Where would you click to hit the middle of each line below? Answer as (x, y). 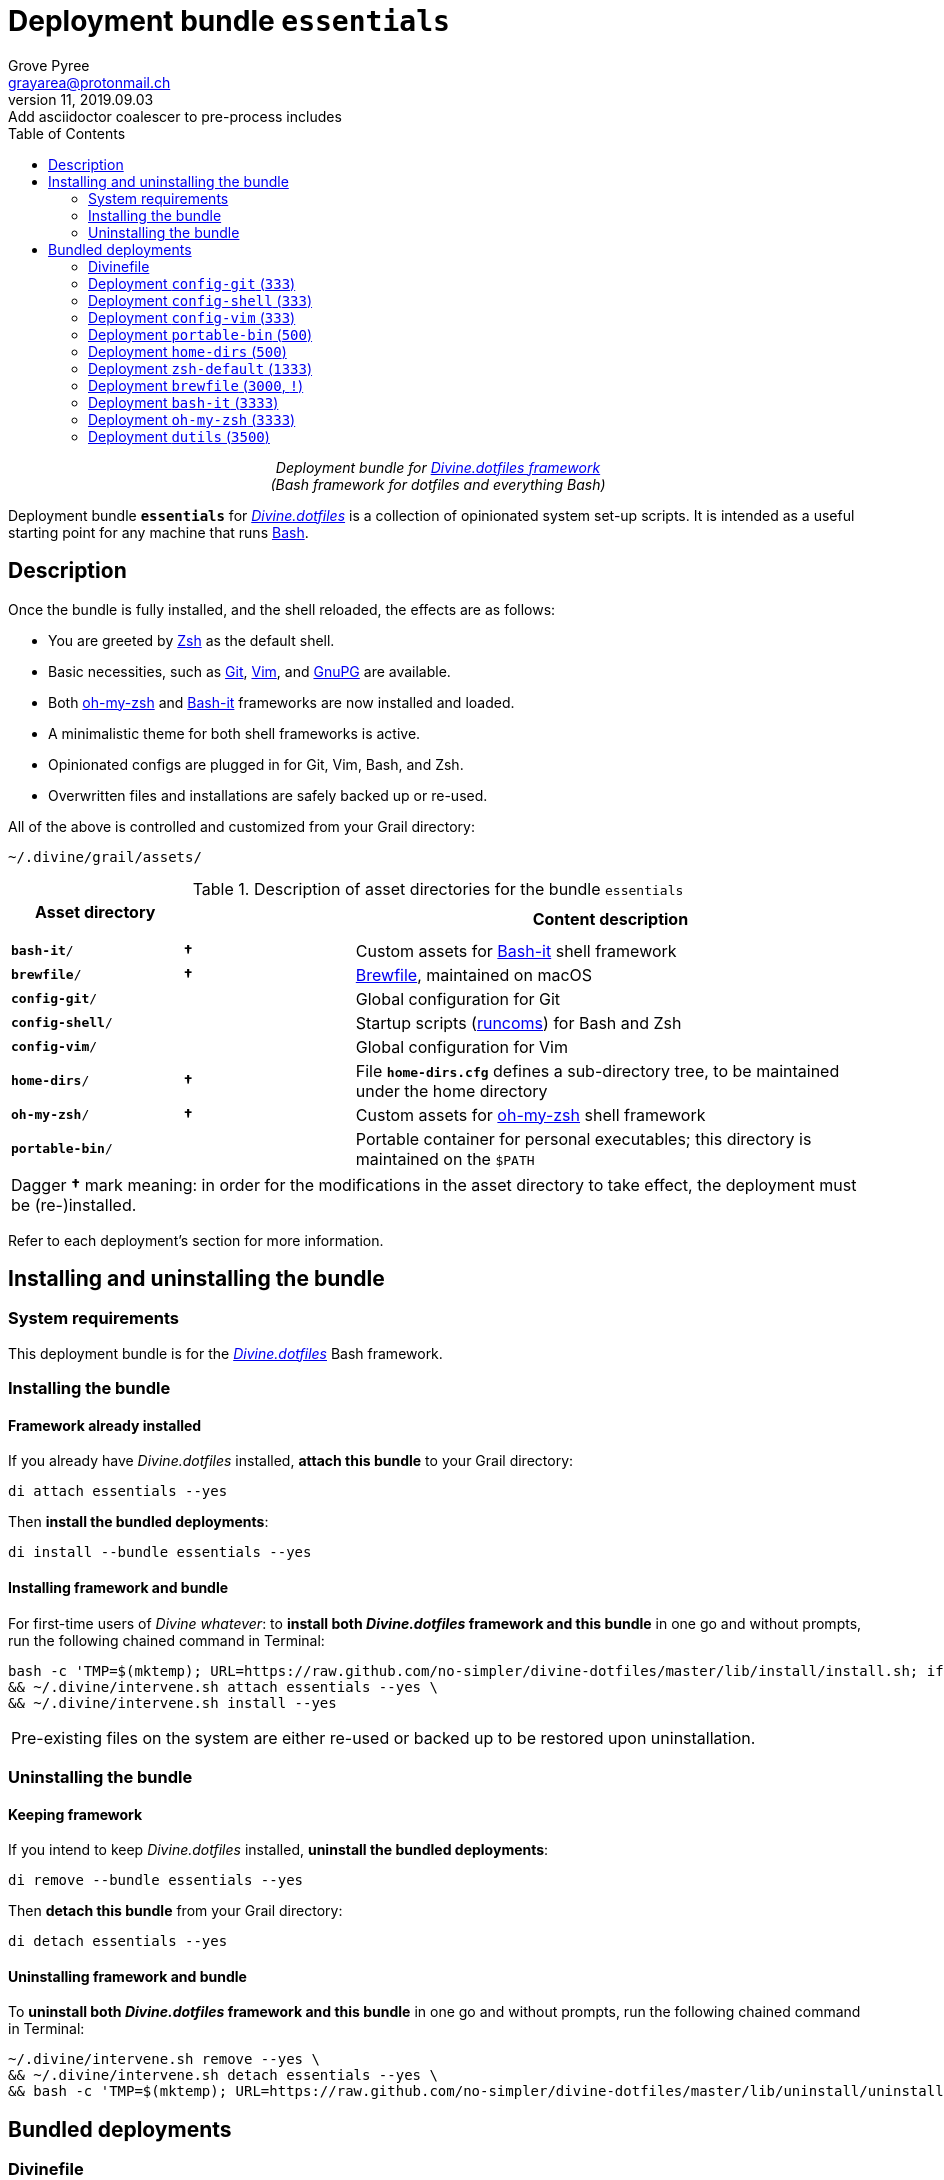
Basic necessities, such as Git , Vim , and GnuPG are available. (249, 671)
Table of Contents (67, 133)
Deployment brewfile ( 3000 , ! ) (196, 385)
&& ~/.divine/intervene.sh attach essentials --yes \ (223, 1686)
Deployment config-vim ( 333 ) (192, 317)
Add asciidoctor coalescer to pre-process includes (175, 116)
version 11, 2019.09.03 (81, 99)
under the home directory (451, 1090)
